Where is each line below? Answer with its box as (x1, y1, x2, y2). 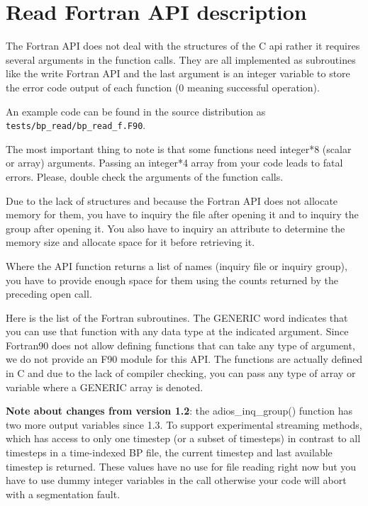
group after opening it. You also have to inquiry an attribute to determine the (6, 220, 345, 235)
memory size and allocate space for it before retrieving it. (6, 235, 255, 249)
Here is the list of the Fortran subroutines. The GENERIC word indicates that (6, 310, 348, 325)
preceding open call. (6, 286, 92, 301)
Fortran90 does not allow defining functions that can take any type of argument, (6, 337, 355, 352)
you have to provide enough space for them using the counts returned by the (6, 272, 338, 287)
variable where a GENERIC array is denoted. (6, 379, 203, 394)
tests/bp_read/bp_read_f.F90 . (6, 118, 146, 133)
